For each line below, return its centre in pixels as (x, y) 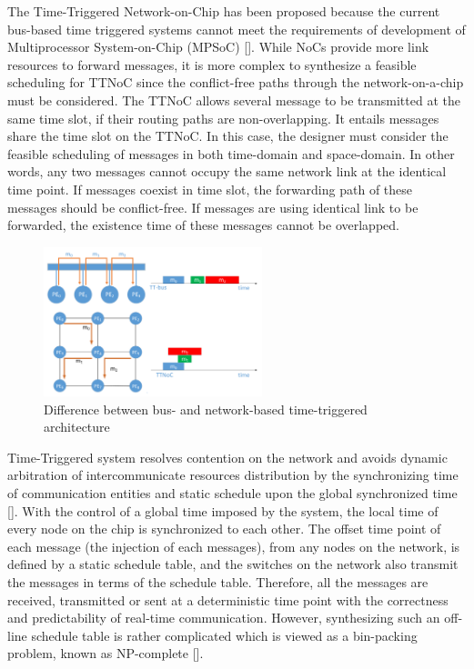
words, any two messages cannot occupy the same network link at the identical (227, 171)
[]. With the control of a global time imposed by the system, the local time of (223, 510)
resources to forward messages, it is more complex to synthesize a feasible (212, 64)
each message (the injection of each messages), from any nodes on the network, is (234, 546)
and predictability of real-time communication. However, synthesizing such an (224, 618)
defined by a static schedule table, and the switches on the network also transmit (233, 564)
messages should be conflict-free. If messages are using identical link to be (213, 207)
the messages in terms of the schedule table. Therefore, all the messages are (218, 581)
